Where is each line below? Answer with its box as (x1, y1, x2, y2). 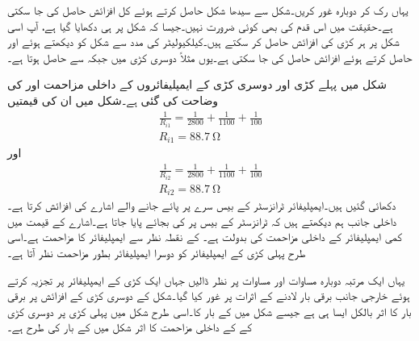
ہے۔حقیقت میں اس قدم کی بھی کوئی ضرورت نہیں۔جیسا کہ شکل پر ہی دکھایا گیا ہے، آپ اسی (7, 17, 393, 34)
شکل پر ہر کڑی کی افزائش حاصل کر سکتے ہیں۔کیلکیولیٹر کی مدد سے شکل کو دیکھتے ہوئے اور (7, 33, 400, 50)
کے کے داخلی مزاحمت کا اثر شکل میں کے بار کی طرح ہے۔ (7, 318, 252, 335)
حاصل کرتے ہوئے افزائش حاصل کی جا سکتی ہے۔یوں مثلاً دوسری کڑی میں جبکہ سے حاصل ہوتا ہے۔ (7, 48, 413, 65)
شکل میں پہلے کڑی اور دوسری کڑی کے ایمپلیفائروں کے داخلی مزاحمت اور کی (7, 76, 387, 93)
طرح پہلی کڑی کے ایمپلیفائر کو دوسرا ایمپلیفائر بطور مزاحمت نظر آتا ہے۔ (7, 243, 306, 260)
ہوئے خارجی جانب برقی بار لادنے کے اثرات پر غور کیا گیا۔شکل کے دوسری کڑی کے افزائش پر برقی (7, 287, 410, 304)
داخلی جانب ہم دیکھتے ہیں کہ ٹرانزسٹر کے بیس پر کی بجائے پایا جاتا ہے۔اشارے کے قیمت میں (7, 212, 397, 229)
